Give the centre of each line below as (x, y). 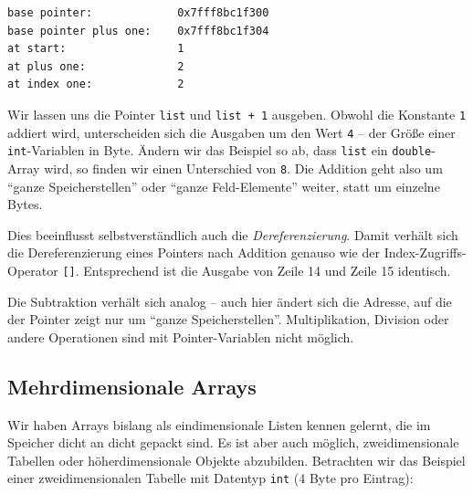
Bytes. (25, 204)
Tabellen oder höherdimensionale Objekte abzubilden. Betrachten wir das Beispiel (236, 460)
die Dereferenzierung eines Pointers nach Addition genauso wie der (194, 252)
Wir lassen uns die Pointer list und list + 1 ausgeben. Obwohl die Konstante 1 (237, 114)
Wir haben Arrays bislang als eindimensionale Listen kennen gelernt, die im (219, 424)
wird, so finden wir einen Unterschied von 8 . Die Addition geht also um (243, 168)
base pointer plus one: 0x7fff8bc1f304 (138, 31)
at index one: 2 (96, 84)
